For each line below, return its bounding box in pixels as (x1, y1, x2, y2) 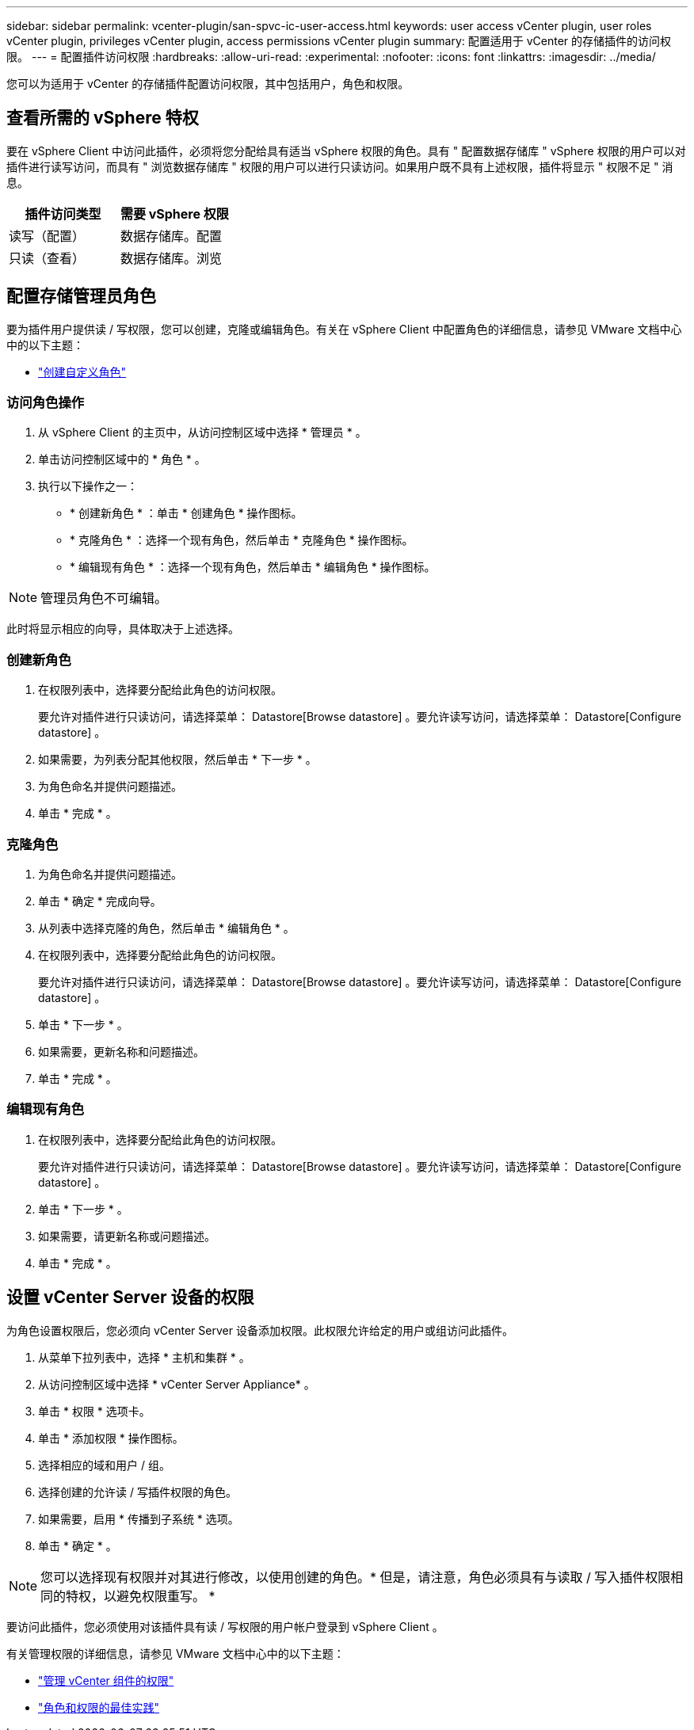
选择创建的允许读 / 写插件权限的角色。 (38, 1484, 237, 1499)
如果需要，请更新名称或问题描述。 (38, 1229, 215, 1243)
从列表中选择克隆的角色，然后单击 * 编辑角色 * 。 (38, 920, 295, 935)
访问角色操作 (6, 394, 85, 411)
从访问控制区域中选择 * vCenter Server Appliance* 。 (38, 1377, 315, 1391)
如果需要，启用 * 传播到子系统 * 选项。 (38, 1511, 239, 1526)
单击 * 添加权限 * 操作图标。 (38, 1431, 184, 1445)
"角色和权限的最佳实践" (38, 1700, 160, 1714)
